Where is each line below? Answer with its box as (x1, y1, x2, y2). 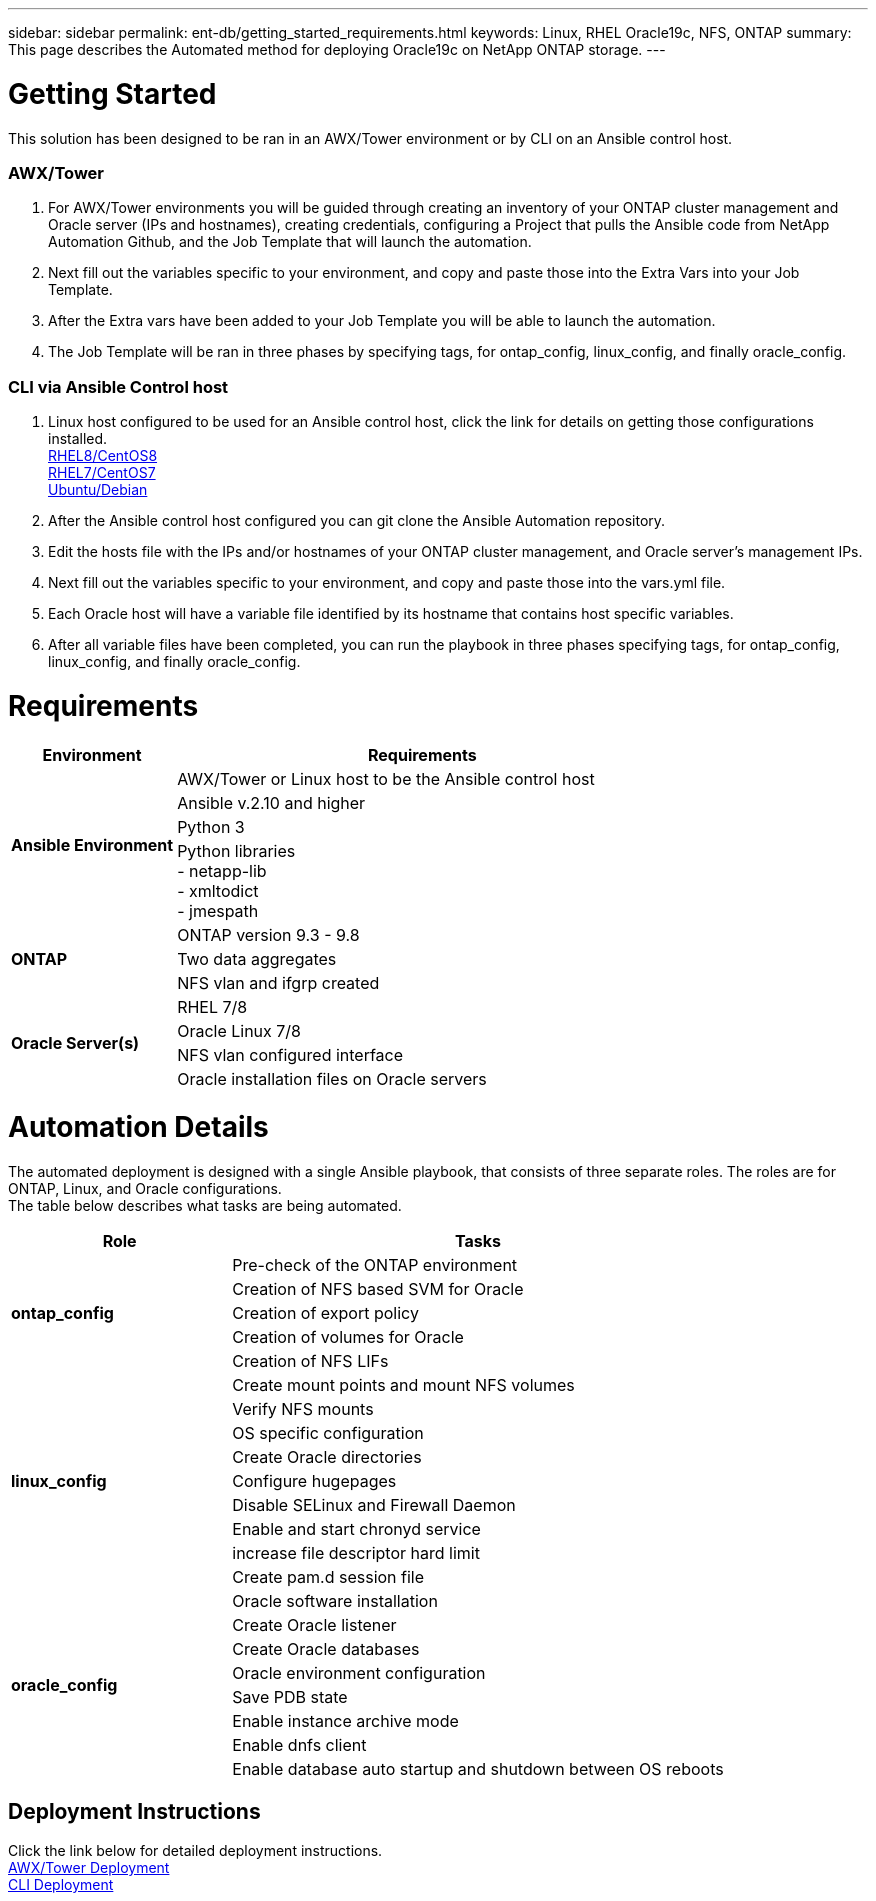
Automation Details (8, 1110, 269, 1145)
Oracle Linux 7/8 (177, 1020, 302, 1041)
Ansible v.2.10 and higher (177, 792, 366, 813)
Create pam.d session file (232, 1567, 425, 1587)
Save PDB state (232, 1687, 348, 1707)
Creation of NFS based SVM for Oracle (232, 1279, 524, 1299)
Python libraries (177, 840, 296, 861)
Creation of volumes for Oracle (232, 1327, 464, 1347)
